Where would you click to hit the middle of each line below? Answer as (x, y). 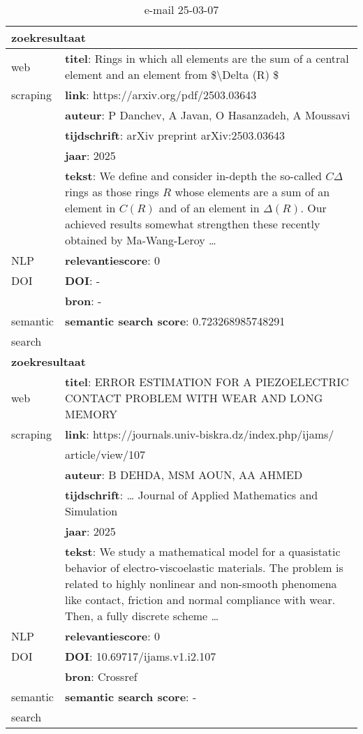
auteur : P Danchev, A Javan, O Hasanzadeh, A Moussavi (207, 115)
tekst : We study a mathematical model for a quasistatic (202, 551)
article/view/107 (105, 454)
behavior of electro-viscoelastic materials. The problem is (204, 567)
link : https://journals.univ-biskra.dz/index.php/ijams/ (199, 434)
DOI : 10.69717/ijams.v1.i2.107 (140, 656)
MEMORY (91, 414)
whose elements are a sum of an (252, 192)
